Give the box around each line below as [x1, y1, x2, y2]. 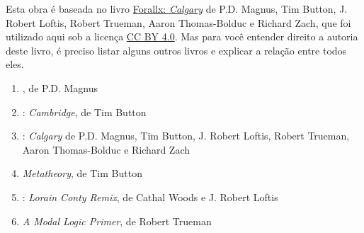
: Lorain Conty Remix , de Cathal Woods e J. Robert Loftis [22, 189, 278, 204]
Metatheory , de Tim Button [22, 166, 142, 181]
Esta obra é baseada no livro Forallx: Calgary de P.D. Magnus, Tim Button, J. [6, 1, 348, 16]
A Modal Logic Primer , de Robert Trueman [22, 213, 212, 228]
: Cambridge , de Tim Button [22, 104, 147, 119]
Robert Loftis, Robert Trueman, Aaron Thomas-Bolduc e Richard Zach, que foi [6, 15, 351, 30]
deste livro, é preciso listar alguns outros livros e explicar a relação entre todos [6, 42, 347, 57]
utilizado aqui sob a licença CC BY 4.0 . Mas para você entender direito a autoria [6, 29, 358, 44]
